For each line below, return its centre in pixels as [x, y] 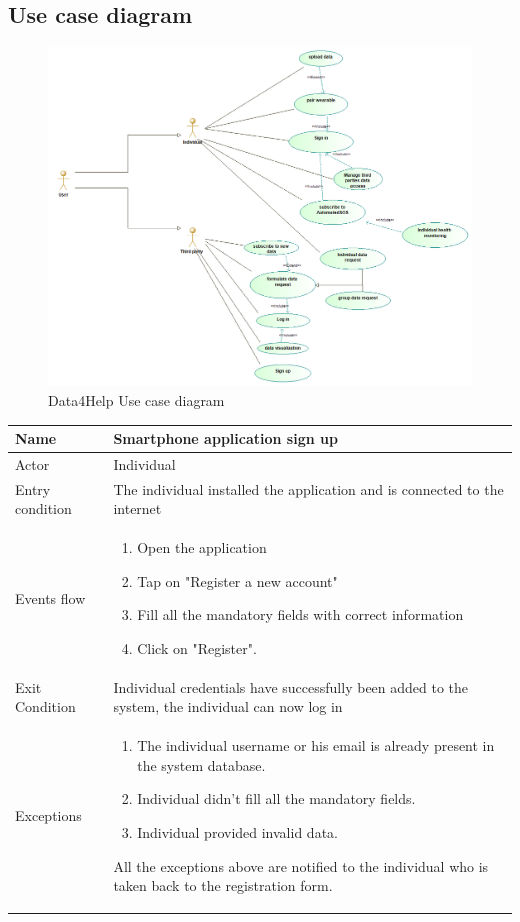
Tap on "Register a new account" [237, 580]
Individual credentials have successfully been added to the [291, 686]
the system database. [201, 764]
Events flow [50, 597]
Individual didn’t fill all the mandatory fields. [276, 798]
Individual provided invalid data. [237, 831]
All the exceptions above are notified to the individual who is [301, 865]
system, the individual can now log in [228, 706]
